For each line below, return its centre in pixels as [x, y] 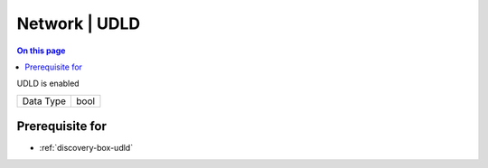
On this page [41, 51]
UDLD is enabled [48, 84]
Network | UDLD [78, 23]
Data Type [44, 101]
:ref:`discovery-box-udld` [86, 148]
